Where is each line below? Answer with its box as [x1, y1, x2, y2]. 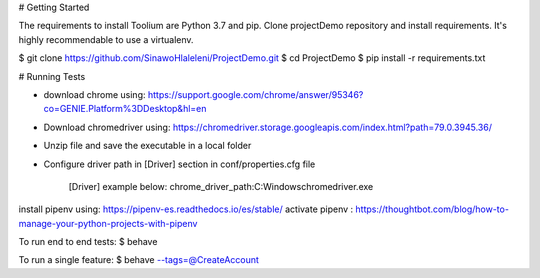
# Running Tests [18, 70, 86, 82]
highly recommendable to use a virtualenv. [18, 33, 194, 45]
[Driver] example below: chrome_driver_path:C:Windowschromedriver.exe [68, 180, 374, 192]
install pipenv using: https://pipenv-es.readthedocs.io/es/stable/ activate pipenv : [18, 203, 354, 215]
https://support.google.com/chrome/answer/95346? [147, 88, 364, 100]
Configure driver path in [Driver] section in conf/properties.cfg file [43, 158, 316, 170]
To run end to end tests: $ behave [18, 236, 158, 248]
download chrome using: [43, 88, 146, 100]
